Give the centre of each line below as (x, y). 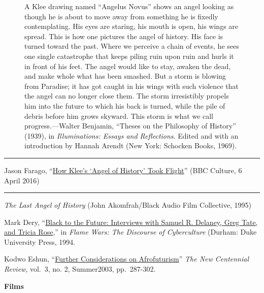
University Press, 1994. (40, 241)
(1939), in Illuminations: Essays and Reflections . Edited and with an (131, 135)
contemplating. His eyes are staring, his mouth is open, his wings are (131, 26)
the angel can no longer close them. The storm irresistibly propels (127, 96)
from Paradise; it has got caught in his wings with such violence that (131, 86)
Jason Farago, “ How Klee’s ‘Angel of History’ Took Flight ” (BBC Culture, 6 (123, 170)
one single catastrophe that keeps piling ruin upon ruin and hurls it (129, 56)
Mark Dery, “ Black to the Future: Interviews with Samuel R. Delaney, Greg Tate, (131, 222)
